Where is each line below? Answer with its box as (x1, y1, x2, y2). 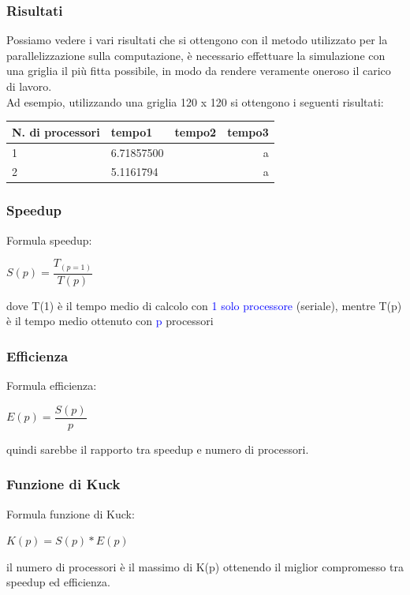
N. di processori (12, 123, 100, 140)
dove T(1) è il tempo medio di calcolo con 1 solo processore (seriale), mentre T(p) (6, 297, 402, 313)
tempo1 (110, 123, 153, 140)
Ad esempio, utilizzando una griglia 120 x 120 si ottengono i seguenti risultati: (6, 93, 384, 110)
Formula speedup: (6, 231, 92, 248)
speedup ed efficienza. (6, 574, 110, 590)
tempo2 (174, 123, 217, 140)
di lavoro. (6, 78, 52, 94)
